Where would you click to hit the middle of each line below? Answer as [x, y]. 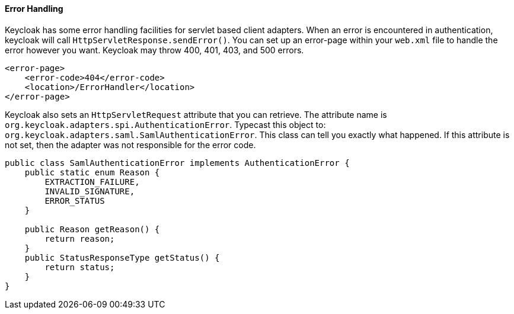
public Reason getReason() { [92, 229]
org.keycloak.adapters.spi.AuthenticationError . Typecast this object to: [165, 124]
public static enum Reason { [92, 172]
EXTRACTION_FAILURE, [92, 182]
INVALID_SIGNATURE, [90, 191]
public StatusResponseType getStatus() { [122, 257]
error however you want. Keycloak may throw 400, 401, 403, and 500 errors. [154, 50]
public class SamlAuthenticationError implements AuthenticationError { [177, 163]
